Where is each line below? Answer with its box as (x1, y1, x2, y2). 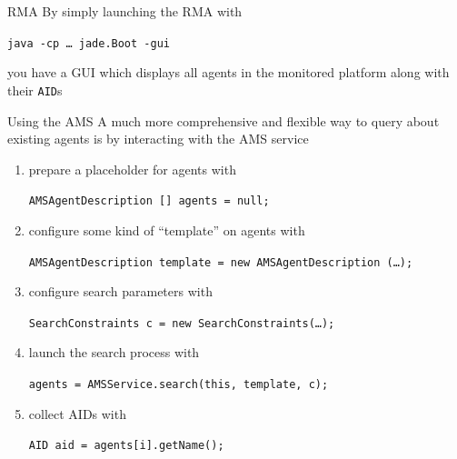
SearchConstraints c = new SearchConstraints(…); (28, 316, 335, 330)
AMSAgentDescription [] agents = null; (28, 195, 270, 208)
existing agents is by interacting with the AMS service (7, 129, 309, 148)
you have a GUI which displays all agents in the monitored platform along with (7, 63, 450, 82)
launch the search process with (28, 343, 200, 362)
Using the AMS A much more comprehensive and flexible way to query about (7, 111, 440, 130)
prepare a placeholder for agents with (28, 159, 236, 178)
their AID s (7, 80, 63, 99)
